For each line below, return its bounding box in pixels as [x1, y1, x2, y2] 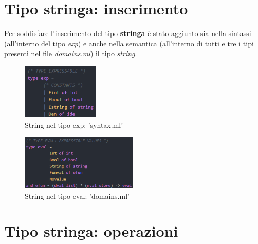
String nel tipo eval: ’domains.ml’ [25, 190, 130, 201]
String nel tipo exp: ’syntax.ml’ [25, 119, 123, 130]
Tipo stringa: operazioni [4, 220, 178, 241]
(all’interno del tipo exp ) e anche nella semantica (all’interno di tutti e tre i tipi [4, 38, 254, 48]
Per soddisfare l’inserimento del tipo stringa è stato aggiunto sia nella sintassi [4, 28, 251, 39]
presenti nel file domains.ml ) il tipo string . [4, 48, 137, 59]
